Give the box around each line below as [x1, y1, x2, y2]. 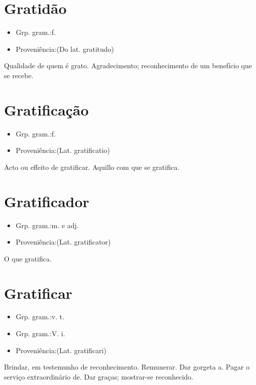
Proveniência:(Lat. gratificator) [15, 237, 111, 247]
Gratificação [4, 99, 89, 120]
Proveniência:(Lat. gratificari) [15, 345, 107, 355]
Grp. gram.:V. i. [15, 328, 65, 339]
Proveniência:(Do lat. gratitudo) [15, 43, 114, 54]
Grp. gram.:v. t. [15, 311, 64, 322]
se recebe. [4, 70, 33, 80]
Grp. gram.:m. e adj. [15, 220, 79, 230]
